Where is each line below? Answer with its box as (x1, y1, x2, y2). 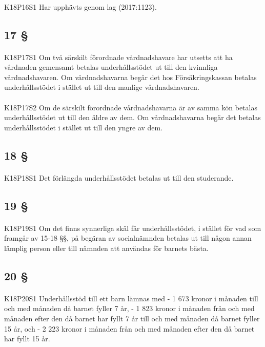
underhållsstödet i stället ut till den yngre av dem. (4, 122, 163, 132)
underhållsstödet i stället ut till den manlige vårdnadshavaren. (4, 82, 199, 92)
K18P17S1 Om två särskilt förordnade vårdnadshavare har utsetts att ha (4, 51, 233, 62)
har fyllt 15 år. (4, 333, 50, 344)
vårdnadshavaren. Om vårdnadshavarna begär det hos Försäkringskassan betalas (4, 71, 257, 82)
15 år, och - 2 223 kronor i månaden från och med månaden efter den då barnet (4, 323, 255, 334)
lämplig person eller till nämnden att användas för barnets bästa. (4, 242, 209, 253)
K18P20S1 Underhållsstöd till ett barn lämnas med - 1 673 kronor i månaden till (4, 293, 258, 303)
